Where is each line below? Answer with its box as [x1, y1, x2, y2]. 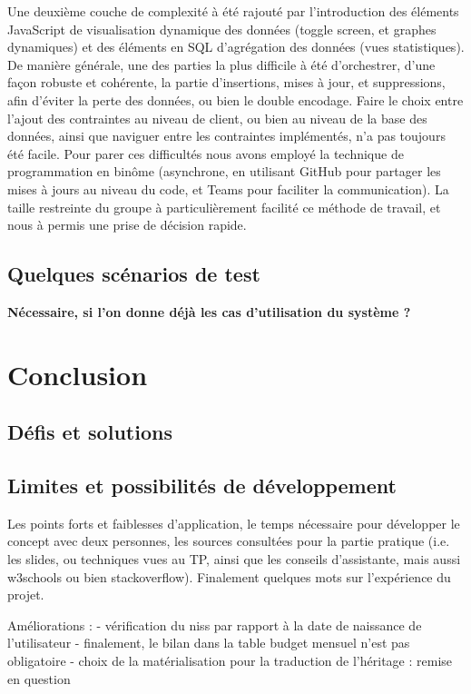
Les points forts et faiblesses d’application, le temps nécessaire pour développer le [7, 513, 460, 532]
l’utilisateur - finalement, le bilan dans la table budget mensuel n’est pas [7, 633, 410, 652]
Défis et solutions [7, 418, 172, 446]
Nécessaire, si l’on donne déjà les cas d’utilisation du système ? [7, 302, 411, 321]
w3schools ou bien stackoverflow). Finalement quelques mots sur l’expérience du [7, 567, 451, 586]
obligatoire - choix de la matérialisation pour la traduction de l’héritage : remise [7, 651, 453, 670]
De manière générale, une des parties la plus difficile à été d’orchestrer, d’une [7, 55, 436, 74]
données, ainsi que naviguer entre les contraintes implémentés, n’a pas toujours [7, 126, 446, 145]
